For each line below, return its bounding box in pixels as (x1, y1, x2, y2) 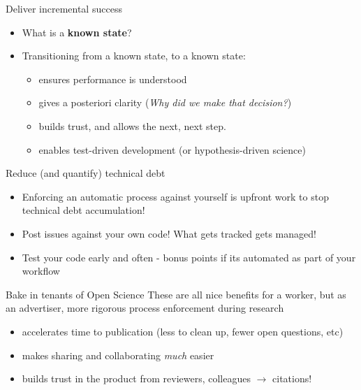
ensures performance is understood (38, 71, 187, 86)
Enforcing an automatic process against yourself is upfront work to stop (22, 189, 329, 203)
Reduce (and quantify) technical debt (6, 166, 165, 180)
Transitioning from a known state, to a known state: (22, 48, 246, 63)
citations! (272, 371, 312, 386)
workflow (22, 263, 60, 278)
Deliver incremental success (6, 1, 122, 15)
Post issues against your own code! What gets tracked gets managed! (22, 226, 316, 240)
